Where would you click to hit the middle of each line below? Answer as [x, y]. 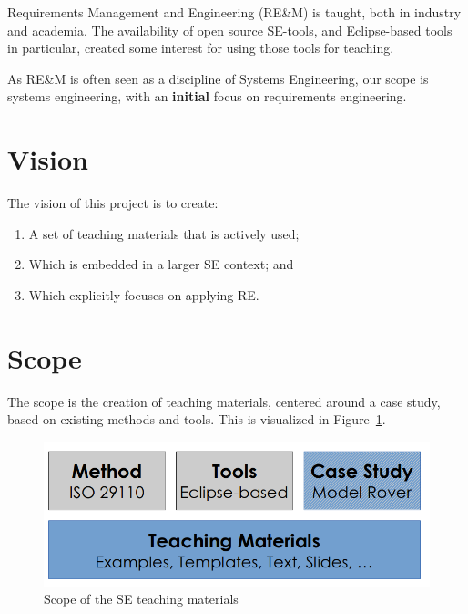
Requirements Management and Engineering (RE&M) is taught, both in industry [234, 12]
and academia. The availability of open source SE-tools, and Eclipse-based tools [230, 30]
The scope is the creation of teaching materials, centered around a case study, [224, 401]
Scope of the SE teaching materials [141, 599]
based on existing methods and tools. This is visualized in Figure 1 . [197, 419]
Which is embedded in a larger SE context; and [161, 264]
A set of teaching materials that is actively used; [164, 233]
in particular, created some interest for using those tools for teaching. [201, 48]
